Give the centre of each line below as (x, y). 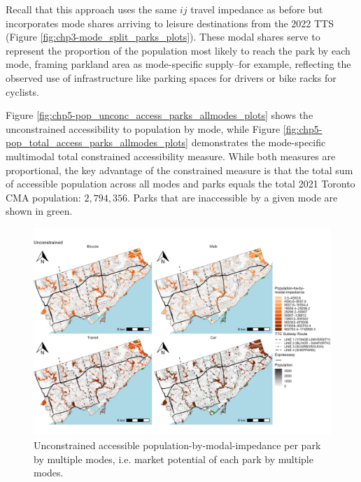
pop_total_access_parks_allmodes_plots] (97, 142)
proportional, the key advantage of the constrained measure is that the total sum (179, 170)
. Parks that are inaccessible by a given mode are (232, 197)
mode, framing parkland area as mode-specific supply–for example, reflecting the (178, 64)
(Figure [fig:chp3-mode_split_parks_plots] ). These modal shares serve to (163, 37)
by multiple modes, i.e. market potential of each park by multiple (174, 459)
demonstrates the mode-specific (259, 142)
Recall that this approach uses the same (91, 9)
